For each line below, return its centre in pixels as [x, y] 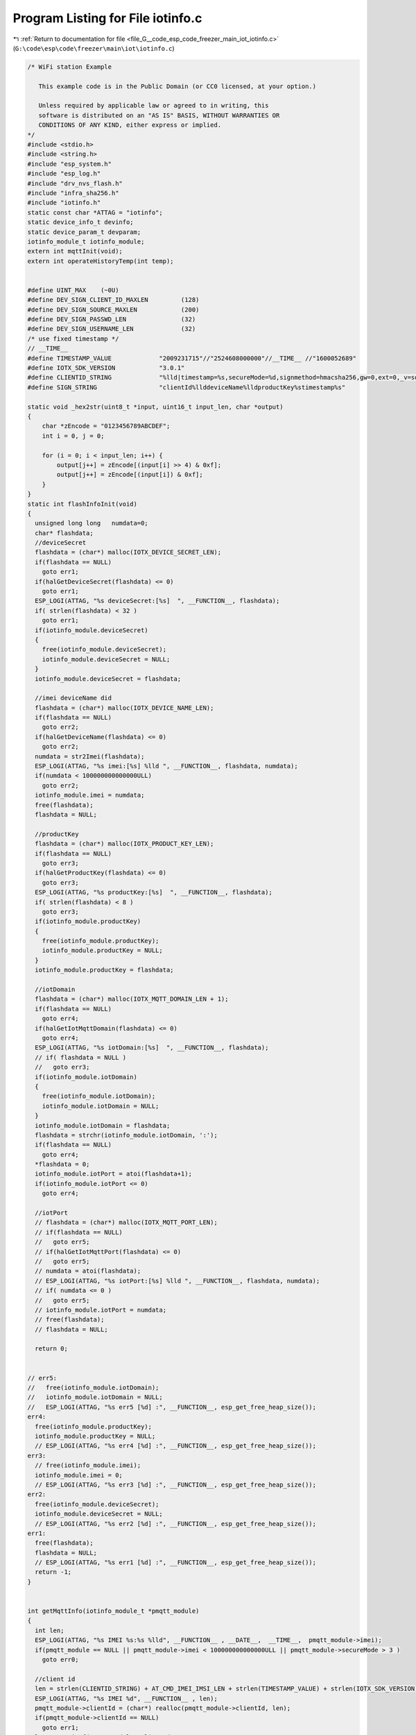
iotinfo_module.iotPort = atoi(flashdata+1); [113, 1174]
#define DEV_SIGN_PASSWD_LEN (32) [112, 320]
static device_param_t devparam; [84, 232]
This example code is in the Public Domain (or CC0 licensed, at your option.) [177, 86]
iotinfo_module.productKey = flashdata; [104, 970]
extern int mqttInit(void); [75, 251]
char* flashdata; [64, 533]
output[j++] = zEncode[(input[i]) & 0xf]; [130, 475]
